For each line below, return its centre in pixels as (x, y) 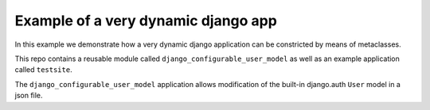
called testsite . (43, 70)
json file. (29, 96)
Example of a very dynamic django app (146, 21)
